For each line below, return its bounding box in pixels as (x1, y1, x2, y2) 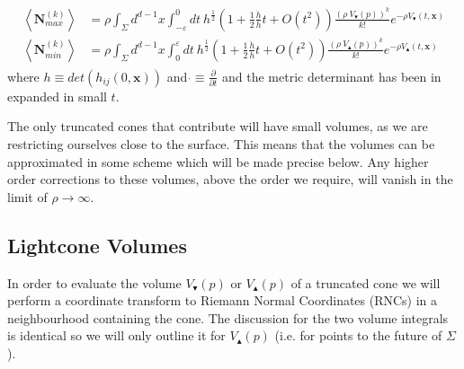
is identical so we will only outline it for (7, 326, 226, 345)
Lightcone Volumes (7, 231, 187, 259)
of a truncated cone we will (290, 273, 441, 292)
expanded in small (7, 86, 107, 105)
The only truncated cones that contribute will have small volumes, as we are (7, 117, 428, 136)
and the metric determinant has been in (222, 66, 442, 85)
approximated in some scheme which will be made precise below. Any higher (7, 152, 429, 171)
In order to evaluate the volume (7, 273, 182, 292)
